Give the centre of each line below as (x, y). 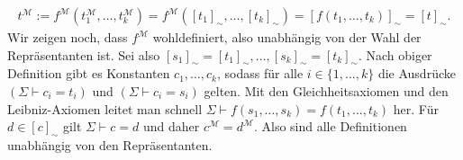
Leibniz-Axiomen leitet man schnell (105, 108)
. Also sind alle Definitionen (330, 126)
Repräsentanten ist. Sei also (84, 54)
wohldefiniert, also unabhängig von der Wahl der (287, 37)
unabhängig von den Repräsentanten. (110, 145)
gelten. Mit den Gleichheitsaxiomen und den (326, 91)
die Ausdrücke (417, 73)
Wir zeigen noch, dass (68, 37)
